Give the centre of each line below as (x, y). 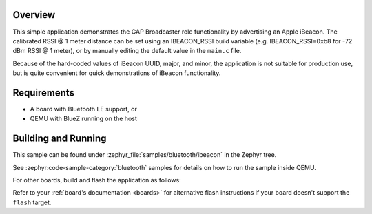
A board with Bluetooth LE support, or (83, 109)
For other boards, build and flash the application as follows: (97, 180)
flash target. (32, 202)
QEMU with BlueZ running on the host (83, 119)
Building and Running (60, 139)
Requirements (44, 93)
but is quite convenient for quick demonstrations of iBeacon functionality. (117, 73)
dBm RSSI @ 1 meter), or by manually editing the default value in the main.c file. (127, 51)
